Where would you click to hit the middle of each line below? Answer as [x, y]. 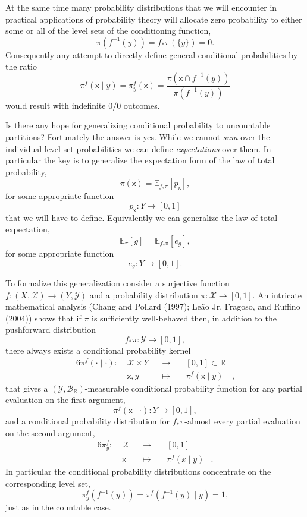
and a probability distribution [144, 294]
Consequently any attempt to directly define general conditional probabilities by [152, 54]
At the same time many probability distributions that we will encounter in [141, 7]
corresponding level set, [48, 483]
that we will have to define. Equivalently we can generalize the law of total [142, 217]
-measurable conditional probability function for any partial [193, 388]
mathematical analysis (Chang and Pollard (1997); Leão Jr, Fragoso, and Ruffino [153, 306]
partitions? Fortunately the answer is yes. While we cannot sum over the [138, 137]
